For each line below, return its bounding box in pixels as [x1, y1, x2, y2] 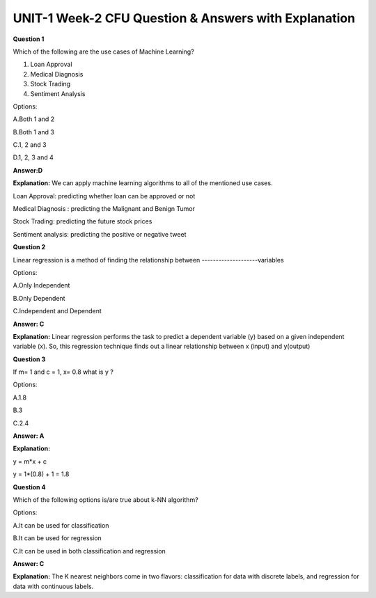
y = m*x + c [13, 457, 47, 466]
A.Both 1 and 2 [13, 115, 55, 123]
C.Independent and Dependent [13, 307, 102, 315]
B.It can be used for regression [13, 534, 102, 542]
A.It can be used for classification [13, 521, 109, 529]
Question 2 [13, 243, 46, 251]
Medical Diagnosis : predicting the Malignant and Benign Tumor [13, 205, 195, 213]
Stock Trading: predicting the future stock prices [13, 217, 152, 226]
